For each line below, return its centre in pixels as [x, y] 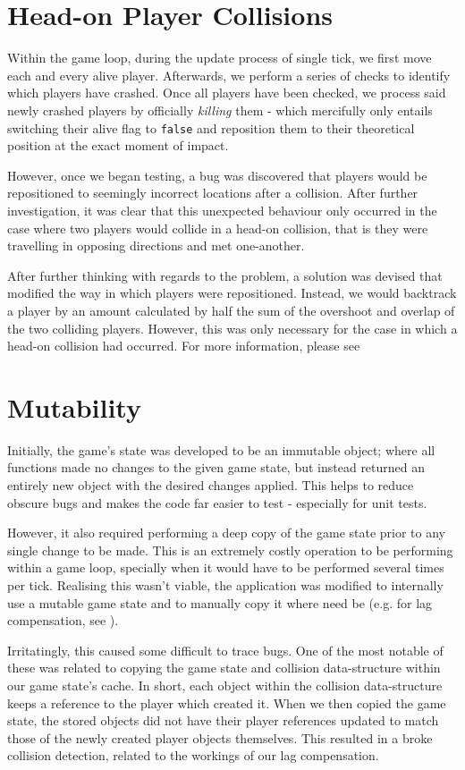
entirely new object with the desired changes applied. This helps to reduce [211, 485]
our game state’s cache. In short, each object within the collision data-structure [225, 685]
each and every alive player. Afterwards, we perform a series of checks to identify [229, 75]
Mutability [74, 406]
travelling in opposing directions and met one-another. [156, 245]
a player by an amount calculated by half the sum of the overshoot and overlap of [231, 310]
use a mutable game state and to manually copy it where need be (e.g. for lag [220, 602]
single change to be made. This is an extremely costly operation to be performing [230, 550]
